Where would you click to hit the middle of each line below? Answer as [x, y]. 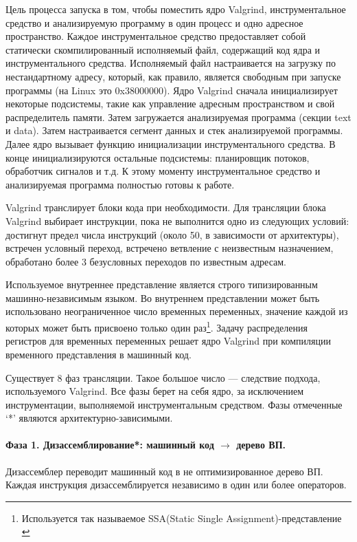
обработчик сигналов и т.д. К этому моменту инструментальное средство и [163, 171]
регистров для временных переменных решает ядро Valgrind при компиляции [168, 341]
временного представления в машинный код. [99, 354]
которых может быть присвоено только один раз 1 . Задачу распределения [157, 326]
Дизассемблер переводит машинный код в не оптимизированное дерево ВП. [164, 471]
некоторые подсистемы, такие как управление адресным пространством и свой [170, 104]
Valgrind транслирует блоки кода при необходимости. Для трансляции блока [166, 207]
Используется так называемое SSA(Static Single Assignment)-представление [182, 518]
